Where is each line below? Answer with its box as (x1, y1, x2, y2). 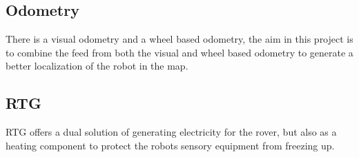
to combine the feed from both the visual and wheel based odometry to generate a (6, 45, 353, 59)
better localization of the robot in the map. (6, 59, 188, 73)
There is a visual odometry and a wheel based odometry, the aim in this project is (6, 32, 353, 46)
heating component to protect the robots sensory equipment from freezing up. (6, 138, 335, 152)
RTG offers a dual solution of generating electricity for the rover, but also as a (6, 125, 337, 139)
